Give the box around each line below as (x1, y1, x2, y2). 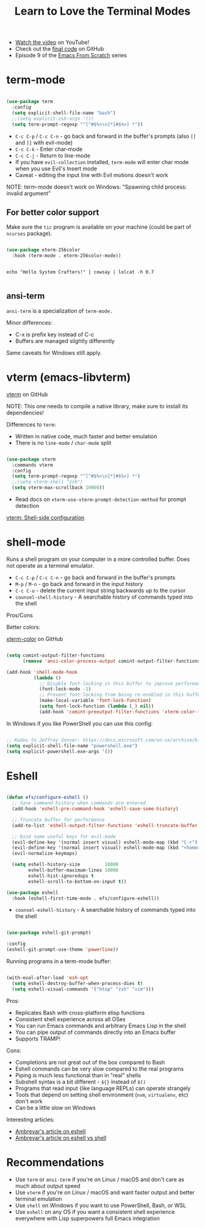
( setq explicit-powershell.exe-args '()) (6, 748, 113, 754)
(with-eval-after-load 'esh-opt (6, 975, 88, 981)
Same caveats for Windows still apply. (6, 349, 102, 356)
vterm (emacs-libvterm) (6, 370, 131, 385)
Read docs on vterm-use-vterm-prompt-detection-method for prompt (15, 496, 187, 503)
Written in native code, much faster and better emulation (15, 432, 157, 440)
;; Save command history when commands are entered (12, 800, 146, 806)
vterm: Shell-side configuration (6, 514, 85, 521)
